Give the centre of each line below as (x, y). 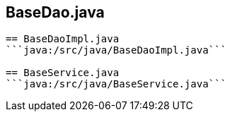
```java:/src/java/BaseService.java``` (116, 84)
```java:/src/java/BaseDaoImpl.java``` (116, 50)
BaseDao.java (55, 12)
